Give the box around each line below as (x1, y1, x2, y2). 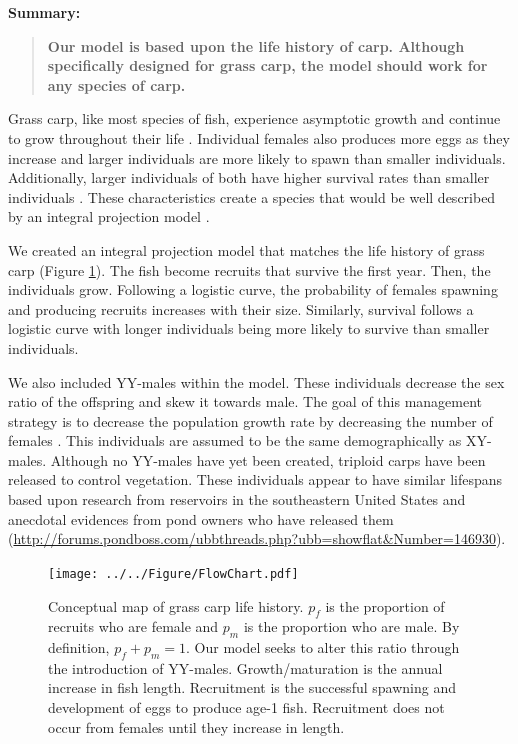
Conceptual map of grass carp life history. (48, 595, 304, 616)
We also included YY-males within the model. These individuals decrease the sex (8, 371, 505, 392)
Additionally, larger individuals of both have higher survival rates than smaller (8, 167, 490, 188)
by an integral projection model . (8, 206, 210, 227)
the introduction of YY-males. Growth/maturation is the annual (48, 657, 443, 678)
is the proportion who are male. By (243, 616, 460, 637)
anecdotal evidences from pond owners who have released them (8, 508, 394, 529)
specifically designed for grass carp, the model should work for (47, 55, 488, 76)
